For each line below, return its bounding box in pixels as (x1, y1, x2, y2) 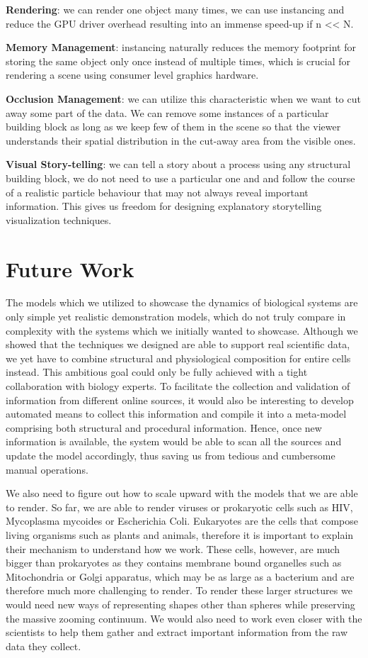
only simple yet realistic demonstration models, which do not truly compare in (6, 309, 346, 324)
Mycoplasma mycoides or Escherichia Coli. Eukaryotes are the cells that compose (6, 513, 358, 528)
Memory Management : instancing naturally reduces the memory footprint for (6, 40, 356, 55)
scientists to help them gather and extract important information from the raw (6, 625, 348, 640)
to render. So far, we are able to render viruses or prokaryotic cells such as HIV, (6, 499, 353, 514)
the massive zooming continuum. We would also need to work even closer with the (6, 610, 362, 625)
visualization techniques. (6, 212, 112, 227)
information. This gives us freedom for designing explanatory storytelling (6, 199, 322, 213)
